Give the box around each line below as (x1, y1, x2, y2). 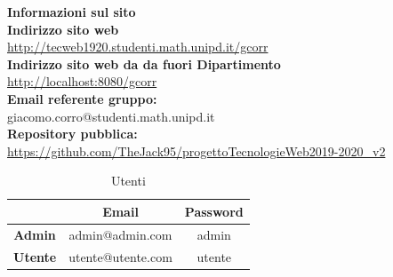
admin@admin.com (68, 225, 172, 243)
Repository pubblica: (7, 124, 138, 143)
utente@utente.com (68, 247, 172, 265)
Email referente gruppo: (7, 89, 157, 107)
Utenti (110, 171, 146, 190)
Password (184, 202, 244, 220)
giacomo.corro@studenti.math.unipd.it (7, 107, 215, 125)
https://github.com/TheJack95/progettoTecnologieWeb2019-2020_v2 (7, 141, 386, 160)
